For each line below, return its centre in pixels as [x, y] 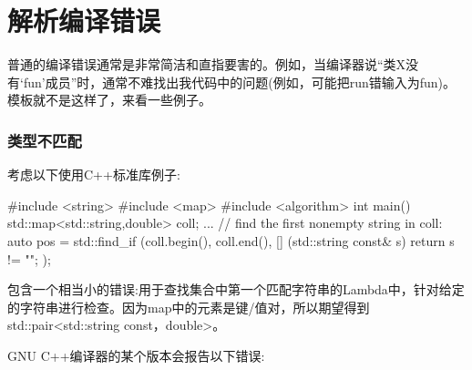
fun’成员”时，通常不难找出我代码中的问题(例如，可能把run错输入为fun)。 [240, 82]
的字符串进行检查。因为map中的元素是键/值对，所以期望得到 [189, 307]
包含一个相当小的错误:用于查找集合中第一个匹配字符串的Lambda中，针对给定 [236, 289]
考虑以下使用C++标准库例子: [94, 175]
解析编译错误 [84, 21]
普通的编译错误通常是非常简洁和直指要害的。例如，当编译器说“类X [207, 64]
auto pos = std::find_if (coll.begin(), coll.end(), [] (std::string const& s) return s [231, 240]
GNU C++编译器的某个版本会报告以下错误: [136, 355]
